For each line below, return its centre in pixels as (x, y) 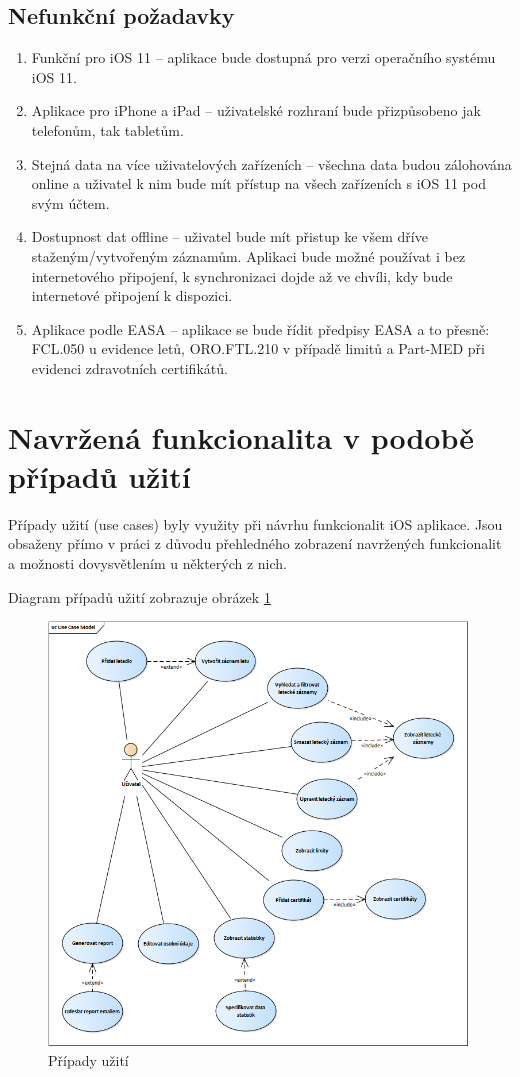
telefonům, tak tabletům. (107, 129)
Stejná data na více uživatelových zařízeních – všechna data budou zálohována (271, 163)
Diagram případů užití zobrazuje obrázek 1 (139, 596)
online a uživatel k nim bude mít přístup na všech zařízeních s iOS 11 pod (258, 183)
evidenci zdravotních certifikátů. (129, 367)
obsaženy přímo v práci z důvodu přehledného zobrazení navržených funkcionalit (255, 543)
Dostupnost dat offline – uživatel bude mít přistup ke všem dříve (229, 236)
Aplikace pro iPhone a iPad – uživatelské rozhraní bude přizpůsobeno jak (256, 110)
